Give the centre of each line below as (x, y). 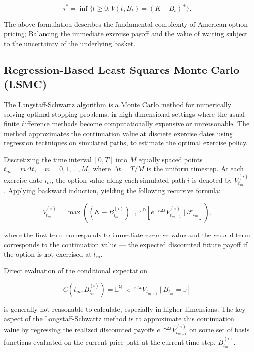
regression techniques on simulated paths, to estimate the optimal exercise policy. (126, 143)
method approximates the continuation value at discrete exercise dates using (118, 133)
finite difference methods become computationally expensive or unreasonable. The (127, 124)
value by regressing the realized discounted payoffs (79, 329)
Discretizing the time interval (48, 159)
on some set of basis (219, 329)
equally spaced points (170, 159)
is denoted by (212, 179)
